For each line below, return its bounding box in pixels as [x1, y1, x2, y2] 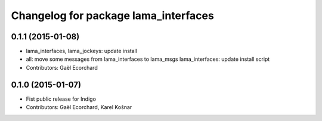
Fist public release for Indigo [26, 95, 97, 103]
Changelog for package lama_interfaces [11, 9, 214, 22]
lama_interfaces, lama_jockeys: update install [26, 48, 137, 55]
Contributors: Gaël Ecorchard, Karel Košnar [26, 104, 132, 111]
